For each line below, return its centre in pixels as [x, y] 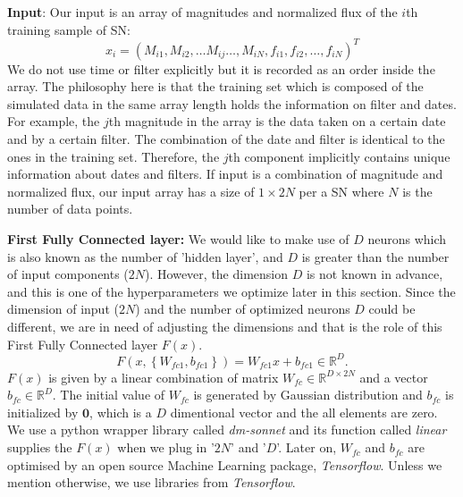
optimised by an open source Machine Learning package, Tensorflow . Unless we [225, 464]
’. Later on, [307, 447]
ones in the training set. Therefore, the [114, 156]
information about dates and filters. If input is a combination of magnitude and [225, 174]
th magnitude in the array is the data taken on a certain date [277, 121]
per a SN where [341, 191]
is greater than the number [375, 256]
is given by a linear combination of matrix [164, 377]
